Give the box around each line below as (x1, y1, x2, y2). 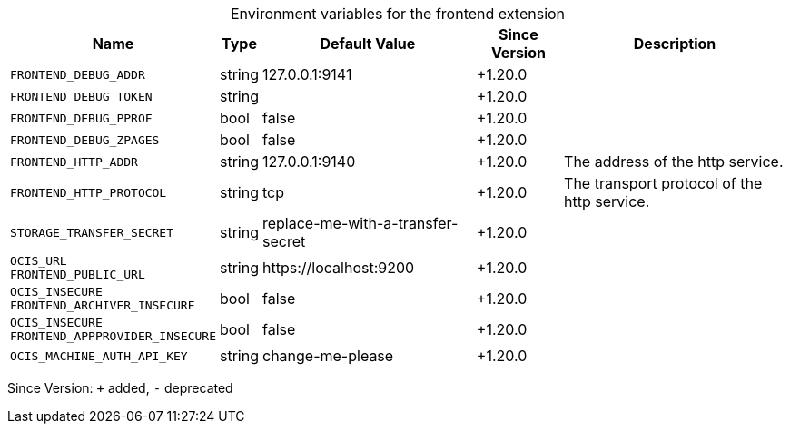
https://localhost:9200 (262, 259, 415, 277)
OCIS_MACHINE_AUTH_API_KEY (10, 348, 188, 363)
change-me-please (262, 347, 394, 365)
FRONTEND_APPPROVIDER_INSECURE (10, 329, 216, 343)
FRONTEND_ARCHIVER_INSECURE (10, 299, 195, 312)
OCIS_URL (10, 254, 67, 268)
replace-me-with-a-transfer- (262, 214, 459, 232)
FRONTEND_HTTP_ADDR (10, 154, 138, 169)
